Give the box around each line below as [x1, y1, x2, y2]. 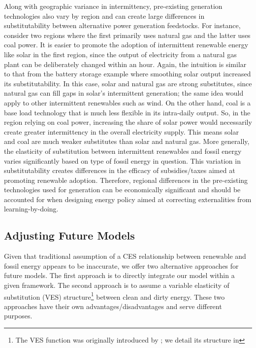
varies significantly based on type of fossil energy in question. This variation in [4, 155, 241, 166]
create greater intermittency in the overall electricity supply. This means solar [4, 126, 239, 137]
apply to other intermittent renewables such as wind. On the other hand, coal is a [4, 97, 251, 107]
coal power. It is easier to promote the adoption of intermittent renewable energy [4, 39, 249, 50]
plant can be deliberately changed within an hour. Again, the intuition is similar [4, 59, 247, 69]
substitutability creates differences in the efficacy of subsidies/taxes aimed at [4, 165, 235, 175]
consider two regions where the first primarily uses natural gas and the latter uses [4, 30, 251, 40]
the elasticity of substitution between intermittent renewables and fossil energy [4, 145, 242, 156]
